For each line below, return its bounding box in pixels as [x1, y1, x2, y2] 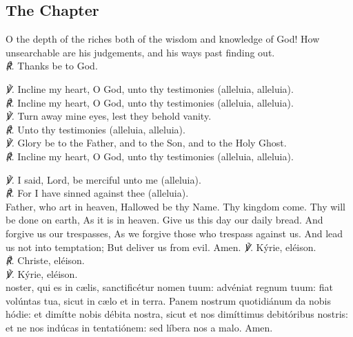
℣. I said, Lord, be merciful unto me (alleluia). [6, 172, 201, 186]
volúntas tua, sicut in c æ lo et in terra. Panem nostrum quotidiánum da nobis [6, 293, 331, 307]
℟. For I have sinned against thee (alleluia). [6, 186, 189, 200]
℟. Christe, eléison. [6, 253, 85, 268]
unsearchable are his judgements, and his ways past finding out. [6, 45, 275, 59]
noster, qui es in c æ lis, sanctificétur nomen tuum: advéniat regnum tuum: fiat [6, 280, 333, 294]
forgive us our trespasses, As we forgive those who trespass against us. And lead [6, 226, 343, 240]
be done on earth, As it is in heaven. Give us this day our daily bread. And [6, 213, 323, 227]
